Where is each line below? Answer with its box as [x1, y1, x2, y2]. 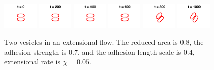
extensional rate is [4, 56, 61, 67]
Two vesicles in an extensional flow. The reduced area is [4, 37, 178, 47]
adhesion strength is [4, 46, 67, 57]
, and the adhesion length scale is [77, 46, 181, 57]
